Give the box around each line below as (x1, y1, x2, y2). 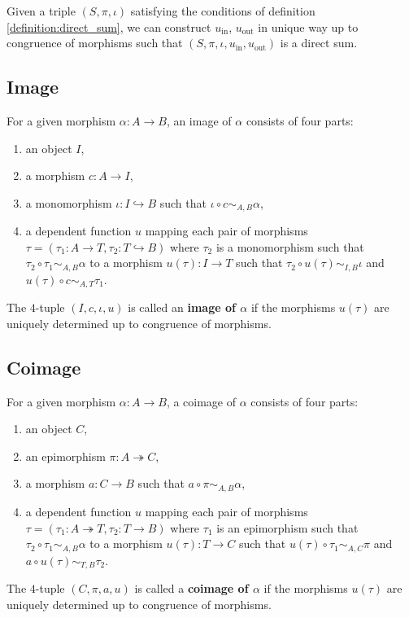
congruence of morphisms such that (7, 34, 183, 51)
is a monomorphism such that (215, 238, 364, 255)
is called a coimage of (134, 580, 249, 597)
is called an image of (128, 299, 236, 316)
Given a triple (7, 2, 76, 19)
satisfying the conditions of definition (130, 2, 315, 19)
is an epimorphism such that (216, 519, 359, 536)
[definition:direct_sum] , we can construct (7, 18, 211, 35)
